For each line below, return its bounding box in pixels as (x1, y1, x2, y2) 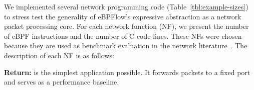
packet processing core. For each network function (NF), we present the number (4, 21, 249, 31)
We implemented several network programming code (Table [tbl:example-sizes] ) (4, 1, 248, 11)
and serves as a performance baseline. (4, 77, 119, 87)
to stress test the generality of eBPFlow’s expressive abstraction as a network (4, 11, 241, 21)
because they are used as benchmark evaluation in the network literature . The (4, 40, 247, 51)
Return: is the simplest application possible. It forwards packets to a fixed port (4, 67, 250, 77)
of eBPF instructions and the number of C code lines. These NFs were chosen (4, 30, 242, 41)
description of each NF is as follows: (4, 50, 114, 60)
